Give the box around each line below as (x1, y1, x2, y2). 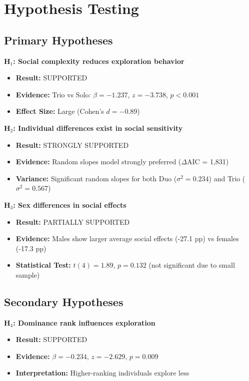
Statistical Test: (15, 260, 71, 270)
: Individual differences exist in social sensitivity (13, 122, 183, 133)
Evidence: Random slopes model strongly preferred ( (15, 156, 181, 167)
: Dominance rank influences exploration (13, 317, 155, 328)
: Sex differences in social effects (13, 199, 126, 210)
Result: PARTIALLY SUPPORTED (15, 216, 130, 227)
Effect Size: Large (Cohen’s (15, 106, 104, 116)
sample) (15, 269, 40, 280)
